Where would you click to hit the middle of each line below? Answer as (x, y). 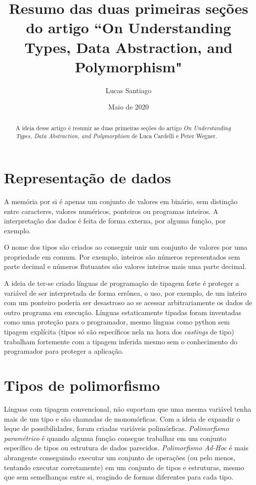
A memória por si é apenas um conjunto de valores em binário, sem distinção (121, 201)
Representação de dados (87, 177)
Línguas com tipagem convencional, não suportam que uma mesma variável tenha (128, 408)
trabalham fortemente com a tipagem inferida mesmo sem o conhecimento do (121, 341)
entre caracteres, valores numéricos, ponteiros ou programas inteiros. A (111, 211)
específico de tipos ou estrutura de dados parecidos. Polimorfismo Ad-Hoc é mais (126, 448)
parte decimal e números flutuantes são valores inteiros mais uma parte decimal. (125, 266)
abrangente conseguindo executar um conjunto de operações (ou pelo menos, (120, 457)
